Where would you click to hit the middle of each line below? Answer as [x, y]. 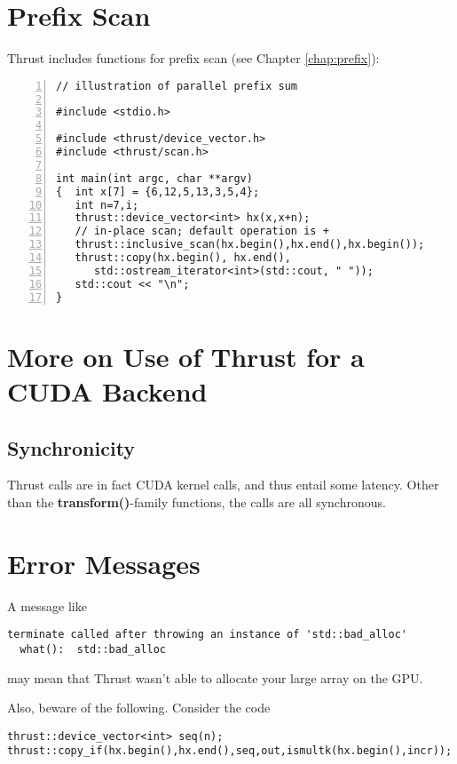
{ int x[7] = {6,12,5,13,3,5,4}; [158, 191]
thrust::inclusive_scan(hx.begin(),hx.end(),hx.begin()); [250, 245]
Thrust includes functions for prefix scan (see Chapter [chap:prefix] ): [193, 58]
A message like [47, 605]
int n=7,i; [107, 205]
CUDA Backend [107, 390]
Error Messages [104, 563]
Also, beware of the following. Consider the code [139, 708]
